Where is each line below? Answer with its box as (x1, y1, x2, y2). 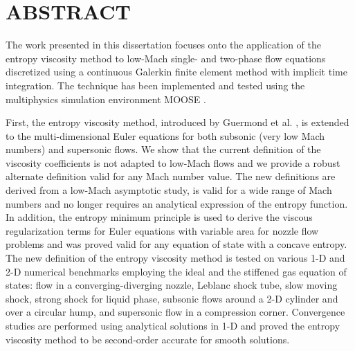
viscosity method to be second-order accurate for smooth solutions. (6, 332, 290, 346)
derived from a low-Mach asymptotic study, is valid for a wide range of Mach (6, 183, 332, 197)
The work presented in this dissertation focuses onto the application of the (6, 37, 321, 52)
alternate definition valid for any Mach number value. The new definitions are (6, 169, 336, 183)
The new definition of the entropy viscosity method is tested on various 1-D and (6, 251, 345, 265)
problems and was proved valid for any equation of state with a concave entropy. (6, 237, 347, 251)
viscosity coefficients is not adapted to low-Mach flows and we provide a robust (6, 155, 340, 170)
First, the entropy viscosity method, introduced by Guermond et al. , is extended (6, 115, 349, 129)
